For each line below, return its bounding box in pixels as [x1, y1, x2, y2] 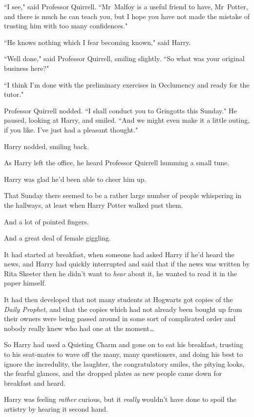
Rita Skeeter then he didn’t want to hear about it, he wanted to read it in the [4, 268, 237, 278]
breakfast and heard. [4, 377, 66, 388]
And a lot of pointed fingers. [4, 216, 89, 226]
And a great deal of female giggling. [4, 233, 111, 243]
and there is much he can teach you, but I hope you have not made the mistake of [4, 11, 250, 21]
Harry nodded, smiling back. [4, 141, 89, 151]
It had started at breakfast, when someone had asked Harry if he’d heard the [4, 249, 234, 259]
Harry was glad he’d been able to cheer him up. [4, 174, 147, 184]
